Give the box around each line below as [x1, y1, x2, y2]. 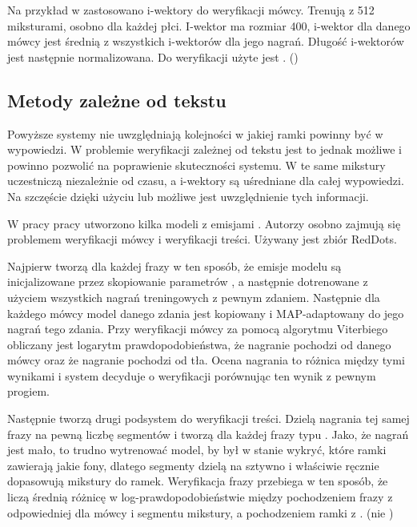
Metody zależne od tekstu [7, 87, 227, 112]
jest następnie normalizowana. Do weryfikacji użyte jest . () [7, 48, 299, 65]
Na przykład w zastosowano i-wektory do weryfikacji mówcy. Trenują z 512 [7, 2, 375, 18]
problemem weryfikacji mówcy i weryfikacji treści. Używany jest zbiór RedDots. [7, 231, 397, 247]
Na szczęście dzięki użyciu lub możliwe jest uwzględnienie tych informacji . [7, 187, 369, 204]
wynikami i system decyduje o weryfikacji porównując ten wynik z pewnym [7, 367, 376, 384]
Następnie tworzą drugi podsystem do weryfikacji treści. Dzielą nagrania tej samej [7, 410, 410, 427]
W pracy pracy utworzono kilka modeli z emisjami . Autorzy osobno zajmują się [7, 215, 401, 231]
